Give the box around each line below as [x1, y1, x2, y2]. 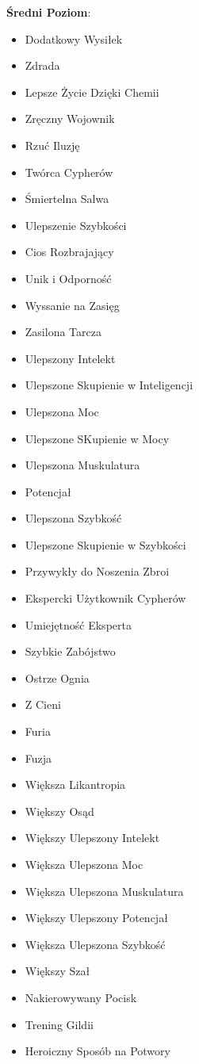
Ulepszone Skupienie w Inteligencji [25, 377, 193, 393]
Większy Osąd [25, 802, 94, 819]
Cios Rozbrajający [25, 243, 114, 260]
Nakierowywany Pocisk [25, 989, 137, 1005]
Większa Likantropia [25, 776, 126, 793]
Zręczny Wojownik [25, 110, 115, 127]
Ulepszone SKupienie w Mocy [25, 430, 170, 446]
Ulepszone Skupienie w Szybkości [25, 536, 186, 553]
